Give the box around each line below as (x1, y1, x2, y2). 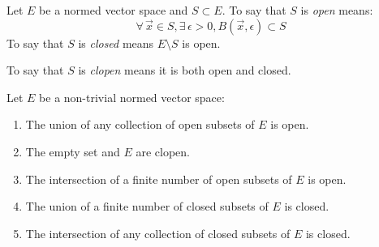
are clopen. (136, 143, 190, 160)
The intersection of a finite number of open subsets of (25, 170, 292, 187)
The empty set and (25, 143, 120, 160)
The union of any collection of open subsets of (25, 116, 255, 133)
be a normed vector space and (39, 2, 188, 18)
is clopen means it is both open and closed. (78, 62, 291, 79)
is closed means (78, 34, 154, 51)
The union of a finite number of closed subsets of (25, 198, 269, 215)
